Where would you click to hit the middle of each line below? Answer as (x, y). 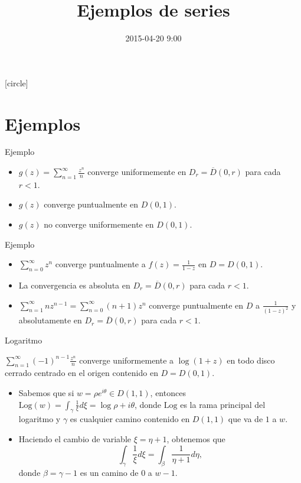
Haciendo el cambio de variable (75, 439)
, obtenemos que (196, 439)
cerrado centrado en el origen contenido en (81, 373)
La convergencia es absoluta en (74, 285)
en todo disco (251, 360)
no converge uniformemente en (99, 224)
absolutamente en (50, 320)
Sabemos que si (46, 393)
